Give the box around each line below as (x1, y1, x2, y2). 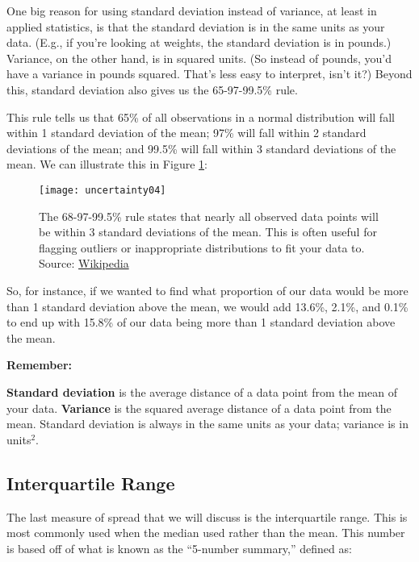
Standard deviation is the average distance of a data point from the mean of (6, 383, 397, 400)
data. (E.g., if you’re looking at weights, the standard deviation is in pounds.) (6, 34, 392, 51)
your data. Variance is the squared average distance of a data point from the (6, 399, 392, 416)
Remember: (6, 356, 73, 373)
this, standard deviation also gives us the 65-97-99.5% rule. (6, 81, 298, 98)
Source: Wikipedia (39, 255, 129, 272)
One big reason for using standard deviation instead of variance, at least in (6, 2, 377, 19)
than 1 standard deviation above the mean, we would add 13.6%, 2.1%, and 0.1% (6, 298, 409, 314)
